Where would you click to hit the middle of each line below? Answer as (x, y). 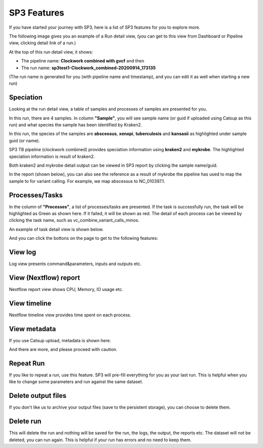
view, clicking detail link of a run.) (43, 43)
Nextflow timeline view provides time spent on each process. (70, 315)
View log (23, 252)
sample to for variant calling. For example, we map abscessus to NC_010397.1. (87, 181)
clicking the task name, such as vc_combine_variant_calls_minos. (74, 220)
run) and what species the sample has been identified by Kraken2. (75, 125)
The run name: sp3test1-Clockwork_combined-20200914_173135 (88, 68)
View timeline (30, 303)
